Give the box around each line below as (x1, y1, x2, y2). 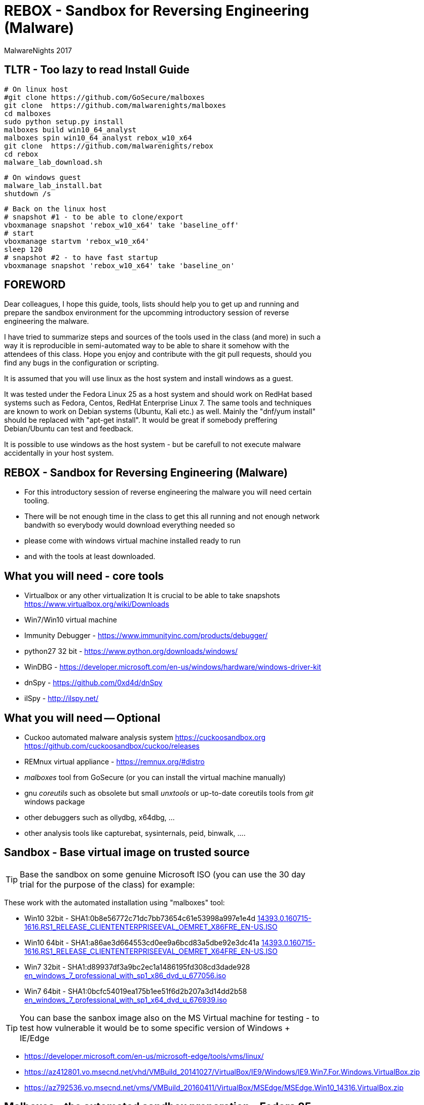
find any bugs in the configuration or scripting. (4, 358, 159, 367)
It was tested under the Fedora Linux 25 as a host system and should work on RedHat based (4, 390, 313, 399)
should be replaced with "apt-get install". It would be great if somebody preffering (4, 416, 278, 425)
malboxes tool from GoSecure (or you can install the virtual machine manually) (24, 772, 286, 782)
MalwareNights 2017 (4, 46, 72, 55)
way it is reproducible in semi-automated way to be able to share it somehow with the (4, 341, 289, 350)
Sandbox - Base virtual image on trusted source (4, 846, 250, 859)
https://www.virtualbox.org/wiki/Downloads (24, 600, 169, 609)
